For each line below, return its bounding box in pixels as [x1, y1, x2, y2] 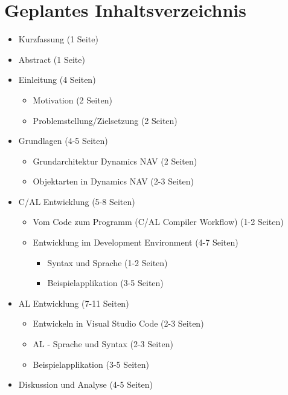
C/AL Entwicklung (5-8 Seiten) [18, 195, 135, 207]
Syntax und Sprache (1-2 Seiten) [47, 256, 168, 269]
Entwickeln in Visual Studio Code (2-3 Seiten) [33, 317, 204, 330]
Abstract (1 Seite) [18, 53, 85, 65]
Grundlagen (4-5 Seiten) [18, 134, 108, 147]
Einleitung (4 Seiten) [18, 73, 96, 86]
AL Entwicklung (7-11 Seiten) [18, 296, 129, 309]
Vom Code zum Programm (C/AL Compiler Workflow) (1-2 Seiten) [33, 215, 284, 228]
